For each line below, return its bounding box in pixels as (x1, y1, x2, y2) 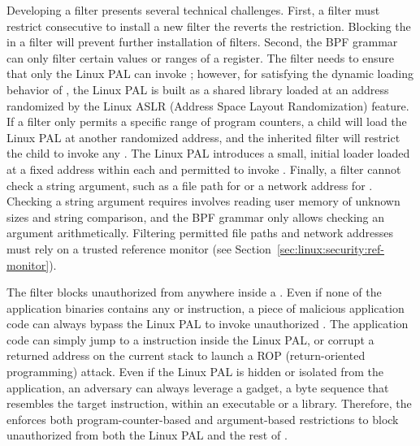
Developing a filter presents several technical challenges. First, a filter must (6, 2, 380, 18)
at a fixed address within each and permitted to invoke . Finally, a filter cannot (6, 160, 401, 177)
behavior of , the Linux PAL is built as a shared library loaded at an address (6, 80, 389, 97)
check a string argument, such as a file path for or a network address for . (6, 176, 373, 193)
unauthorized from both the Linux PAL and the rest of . (6, 427, 288, 444)
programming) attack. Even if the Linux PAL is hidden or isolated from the (6, 363, 383, 380)
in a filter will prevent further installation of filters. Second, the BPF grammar (6, 33, 398, 50)
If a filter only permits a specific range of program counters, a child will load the (6, 113, 407, 130)
